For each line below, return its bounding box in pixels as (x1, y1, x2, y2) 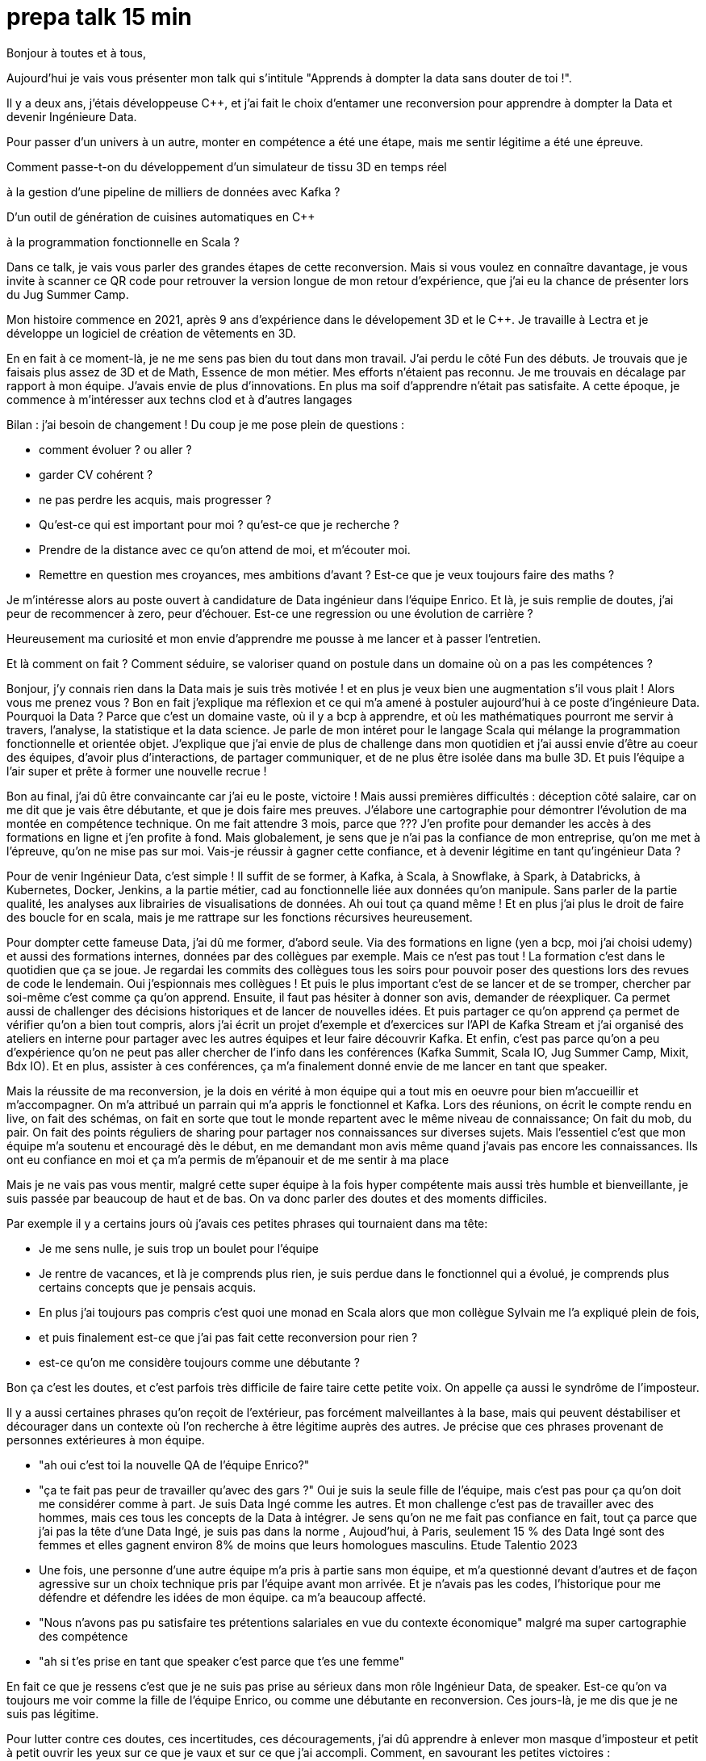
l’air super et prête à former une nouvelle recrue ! (6, 763, 267, 778)
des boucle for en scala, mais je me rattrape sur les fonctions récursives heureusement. (6, 910, 473, 924)
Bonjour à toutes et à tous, (6, 45, 146, 60)
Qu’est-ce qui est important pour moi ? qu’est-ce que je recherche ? (39, 517, 399, 532)
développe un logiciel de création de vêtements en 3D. (6, 326, 296, 340)
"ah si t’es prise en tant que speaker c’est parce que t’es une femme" (39, 1654, 405, 1668)
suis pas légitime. (6, 1706, 99, 1721)
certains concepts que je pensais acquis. (39, 1280, 257, 1294)
